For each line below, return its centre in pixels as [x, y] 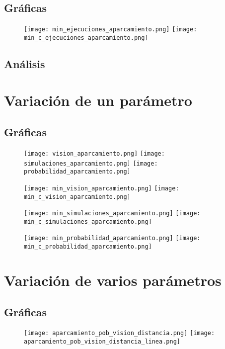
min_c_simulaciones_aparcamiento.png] [88, 221]
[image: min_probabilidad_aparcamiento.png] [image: [112, 238]
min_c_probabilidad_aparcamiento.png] [88, 247]
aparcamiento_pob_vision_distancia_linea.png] [102, 342]
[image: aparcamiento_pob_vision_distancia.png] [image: [119, 333]
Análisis [25, 63]
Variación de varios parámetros [113, 280]
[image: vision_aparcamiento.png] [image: [94, 153]
